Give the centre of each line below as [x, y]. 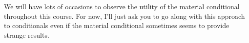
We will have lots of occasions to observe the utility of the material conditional [122, 6]
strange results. [27, 35]
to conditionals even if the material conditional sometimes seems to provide [117, 25]
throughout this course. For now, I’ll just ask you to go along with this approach [124, 16]
